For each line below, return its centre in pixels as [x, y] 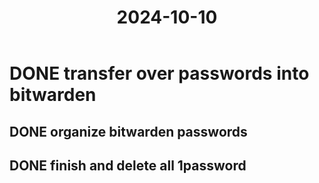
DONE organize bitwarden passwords [128, 131]
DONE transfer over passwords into [159, 73]
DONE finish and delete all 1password [128, 165]
